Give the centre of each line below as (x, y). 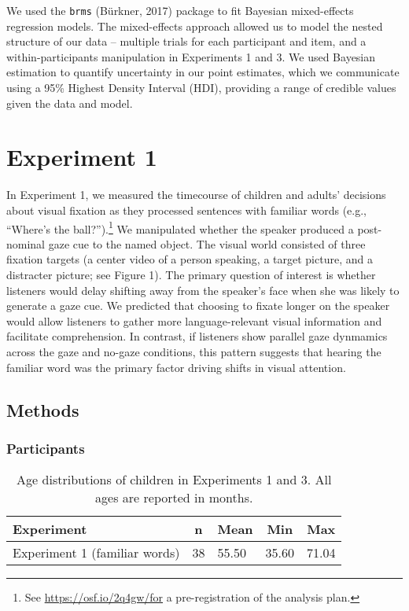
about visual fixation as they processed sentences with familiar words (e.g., (186, 210)
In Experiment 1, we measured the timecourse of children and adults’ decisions (196, 195)
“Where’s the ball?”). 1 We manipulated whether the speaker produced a (180, 227)
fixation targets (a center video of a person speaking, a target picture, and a (190, 259)
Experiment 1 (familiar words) (96, 553)
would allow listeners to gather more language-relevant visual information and (194, 320)
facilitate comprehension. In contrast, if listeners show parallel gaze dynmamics (197, 336)
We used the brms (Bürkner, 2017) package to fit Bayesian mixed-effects (180, 10)
